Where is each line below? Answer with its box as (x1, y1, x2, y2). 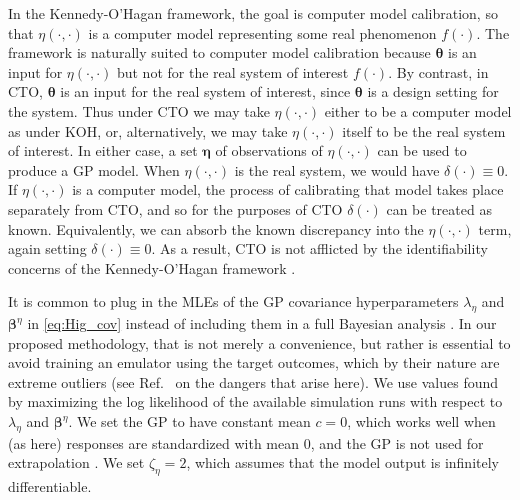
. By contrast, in (388, 61, 489, 82)
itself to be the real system (342, 120, 506, 141)
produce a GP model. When (8, 159, 180, 180)
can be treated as (386, 198, 492, 219)
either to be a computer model (324, 100, 512, 121)
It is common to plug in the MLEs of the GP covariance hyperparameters (8, 291, 459, 312)
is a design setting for (367, 81, 499, 102)
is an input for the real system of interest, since (60, 81, 351, 102)
